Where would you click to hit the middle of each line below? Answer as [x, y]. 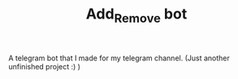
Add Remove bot [136, 15]
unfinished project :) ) [45, 66]
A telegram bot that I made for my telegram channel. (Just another [119, 58]
